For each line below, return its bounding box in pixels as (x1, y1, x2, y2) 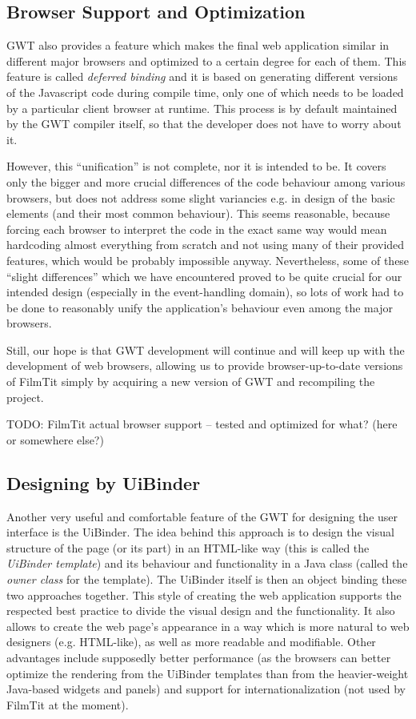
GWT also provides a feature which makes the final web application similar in (6, 37, 390, 54)
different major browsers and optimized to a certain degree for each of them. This (6, 52, 406, 69)
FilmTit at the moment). (6, 696, 129, 713)
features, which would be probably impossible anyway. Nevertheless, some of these (6, 251, 410, 268)
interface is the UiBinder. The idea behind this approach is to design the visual (6, 524, 394, 540)
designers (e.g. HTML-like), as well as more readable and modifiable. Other (6, 633, 376, 650)
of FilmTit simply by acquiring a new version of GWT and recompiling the (6, 373, 375, 390)
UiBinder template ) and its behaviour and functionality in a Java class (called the (6, 555, 408, 572)
